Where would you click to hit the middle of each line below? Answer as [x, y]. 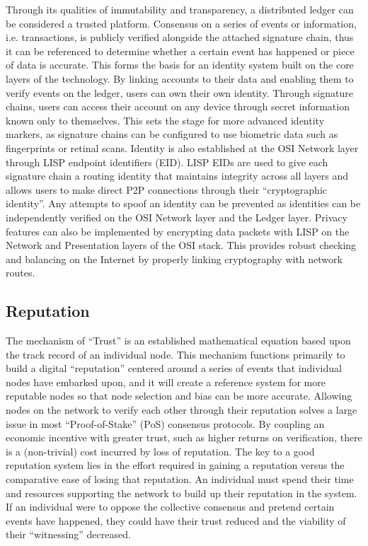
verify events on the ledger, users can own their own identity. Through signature [179, 92]
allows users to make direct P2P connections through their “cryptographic [166, 189]
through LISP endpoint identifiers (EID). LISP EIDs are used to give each [167, 162]
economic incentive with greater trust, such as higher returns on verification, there [184, 437]
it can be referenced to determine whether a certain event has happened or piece [180, 51]
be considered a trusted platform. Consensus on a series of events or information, [181, 23]
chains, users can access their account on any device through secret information [178, 106]
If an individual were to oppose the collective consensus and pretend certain [170, 507]
